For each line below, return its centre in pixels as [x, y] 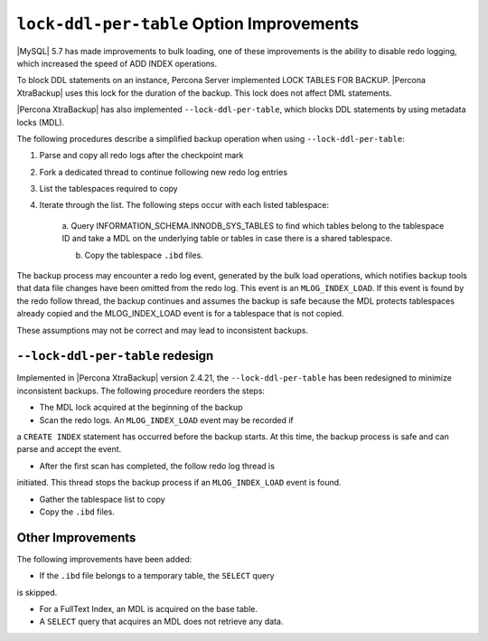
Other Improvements [76, 537]
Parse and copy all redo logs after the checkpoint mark [141, 156]
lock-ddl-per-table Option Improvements [188, 24]
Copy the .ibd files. [77, 512]
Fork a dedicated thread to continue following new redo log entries [164, 172]
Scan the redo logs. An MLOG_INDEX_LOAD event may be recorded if [166, 419]
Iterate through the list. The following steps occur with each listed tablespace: [184, 205]
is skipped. [37, 592]
